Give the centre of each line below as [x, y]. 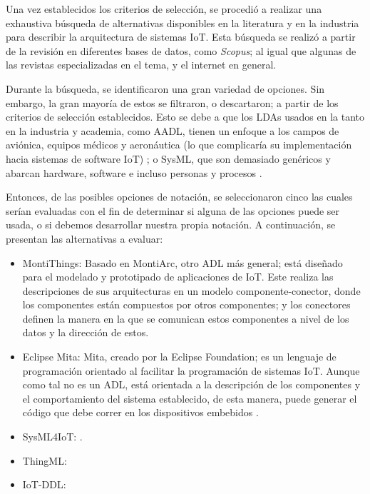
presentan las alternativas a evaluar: [84, 238]
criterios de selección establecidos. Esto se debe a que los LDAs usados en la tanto [185, 117]
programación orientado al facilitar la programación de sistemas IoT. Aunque [191, 370]
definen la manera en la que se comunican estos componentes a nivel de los [186, 318]
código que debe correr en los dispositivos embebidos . [140, 412]
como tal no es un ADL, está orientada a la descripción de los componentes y [191, 384]
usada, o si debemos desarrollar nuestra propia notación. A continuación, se [171, 225]
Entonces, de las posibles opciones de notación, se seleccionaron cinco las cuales [179, 197]
